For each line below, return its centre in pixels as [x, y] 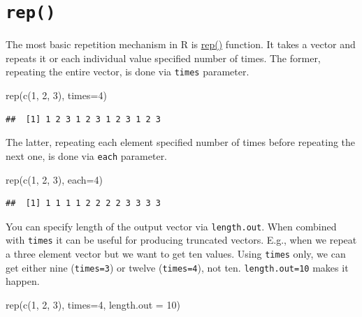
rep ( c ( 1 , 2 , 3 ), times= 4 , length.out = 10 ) [93, 304]
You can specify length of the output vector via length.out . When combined [171, 226]
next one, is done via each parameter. [87, 155]
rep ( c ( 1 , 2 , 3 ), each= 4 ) [54, 179]
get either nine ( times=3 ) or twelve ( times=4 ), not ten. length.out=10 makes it [177, 267]
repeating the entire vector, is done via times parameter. [128, 72]
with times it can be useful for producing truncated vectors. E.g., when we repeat [181, 240]
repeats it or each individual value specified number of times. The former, [163, 58]
